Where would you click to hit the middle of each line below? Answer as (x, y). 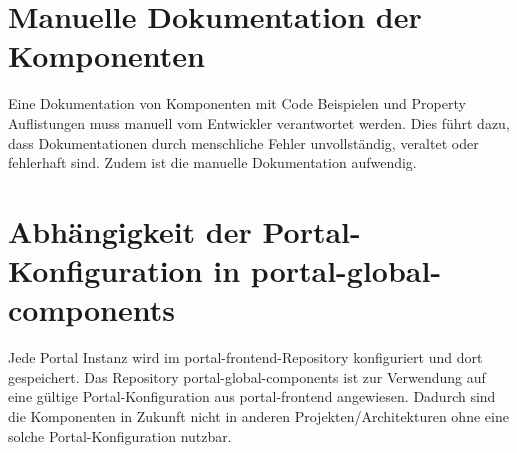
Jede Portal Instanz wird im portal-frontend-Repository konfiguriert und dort (245, 357)
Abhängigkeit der (130, 230)
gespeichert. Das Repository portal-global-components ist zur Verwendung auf (247, 376)
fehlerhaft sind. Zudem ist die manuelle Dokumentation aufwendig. (212, 162)
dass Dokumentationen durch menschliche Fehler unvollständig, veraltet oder (243, 142)
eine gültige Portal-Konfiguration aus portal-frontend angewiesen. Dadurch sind (252, 396)
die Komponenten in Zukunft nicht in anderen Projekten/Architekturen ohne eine (258, 415)
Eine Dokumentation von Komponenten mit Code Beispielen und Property (237, 103)
